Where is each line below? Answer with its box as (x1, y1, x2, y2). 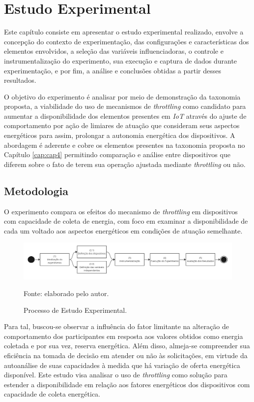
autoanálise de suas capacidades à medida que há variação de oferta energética (4, 360, 240, 370)
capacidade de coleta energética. (4, 389, 101, 399)
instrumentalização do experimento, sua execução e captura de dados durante (4, 55, 237, 66)
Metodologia (4, 183, 68, 198)
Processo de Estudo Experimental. (24, 304, 127, 315)
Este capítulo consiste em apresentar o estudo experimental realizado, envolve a (4, 27, 244, 37)
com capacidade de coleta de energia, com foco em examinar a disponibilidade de (4, 216, 248, 226)
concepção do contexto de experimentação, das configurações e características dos (4, 36, 249, 46)
